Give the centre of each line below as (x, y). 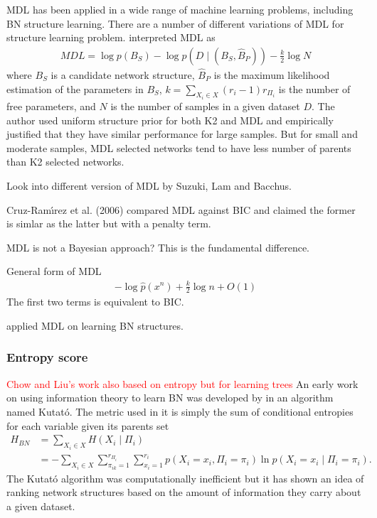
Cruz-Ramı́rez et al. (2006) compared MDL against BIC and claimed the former (181, 209)
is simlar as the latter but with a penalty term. (109, 223)
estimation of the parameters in (75, 88)
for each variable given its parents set (88, 425)
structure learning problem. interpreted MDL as (111, 37)
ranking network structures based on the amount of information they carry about (184, 492)
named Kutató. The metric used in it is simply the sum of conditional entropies (180, 411)
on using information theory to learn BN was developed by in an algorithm (170, 398)
